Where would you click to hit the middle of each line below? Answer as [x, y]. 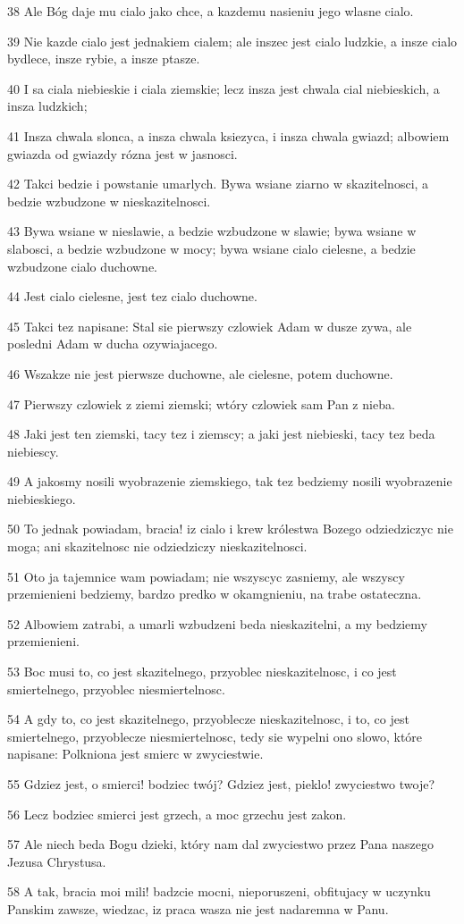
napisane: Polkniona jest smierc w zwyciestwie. [135, 754]
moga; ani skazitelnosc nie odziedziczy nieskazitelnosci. [157, 546]
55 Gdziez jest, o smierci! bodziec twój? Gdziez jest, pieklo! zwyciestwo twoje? [221, 784]
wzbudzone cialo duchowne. [82, 266]
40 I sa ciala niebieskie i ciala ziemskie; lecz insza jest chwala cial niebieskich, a [224, 88]
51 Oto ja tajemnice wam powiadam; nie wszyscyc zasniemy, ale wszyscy [206, 576]
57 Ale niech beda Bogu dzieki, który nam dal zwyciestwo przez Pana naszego [220, 844]
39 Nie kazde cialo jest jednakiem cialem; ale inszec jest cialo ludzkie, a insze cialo [232, 41]
